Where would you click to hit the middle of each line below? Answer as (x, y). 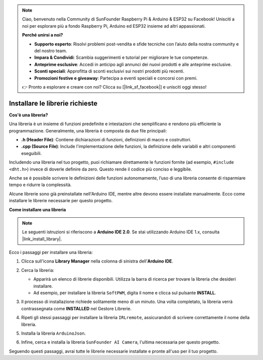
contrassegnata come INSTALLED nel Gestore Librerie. (76, 308)
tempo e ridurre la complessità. (40, 185)
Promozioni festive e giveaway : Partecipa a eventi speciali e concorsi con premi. (116, 78)
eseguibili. (31, 153)
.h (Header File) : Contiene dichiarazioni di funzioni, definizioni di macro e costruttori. (106, 139)
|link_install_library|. (42, 239)
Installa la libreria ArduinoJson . (54, 333)
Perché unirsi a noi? (43, 35)
